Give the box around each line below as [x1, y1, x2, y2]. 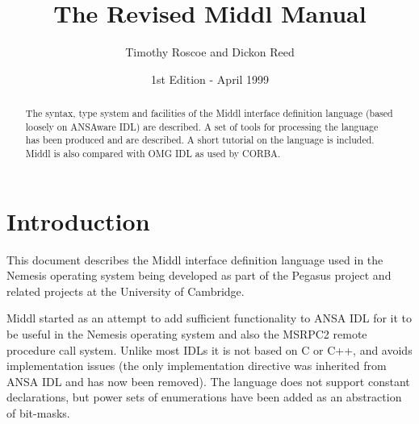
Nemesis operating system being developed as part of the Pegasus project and [6, 267, 392, 284]
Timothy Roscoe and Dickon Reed [125, 44, 295, 60]
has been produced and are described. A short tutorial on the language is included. [25, 133, 375, 147]
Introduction [6, 204, 150, 237]
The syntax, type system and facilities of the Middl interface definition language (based [25, 106, 393, 120]
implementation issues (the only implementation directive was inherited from [6, 357, 387, 374]
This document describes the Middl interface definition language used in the [6, 251, 383, 268]
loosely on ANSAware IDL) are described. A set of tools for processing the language [25, 119, 379, 133]
